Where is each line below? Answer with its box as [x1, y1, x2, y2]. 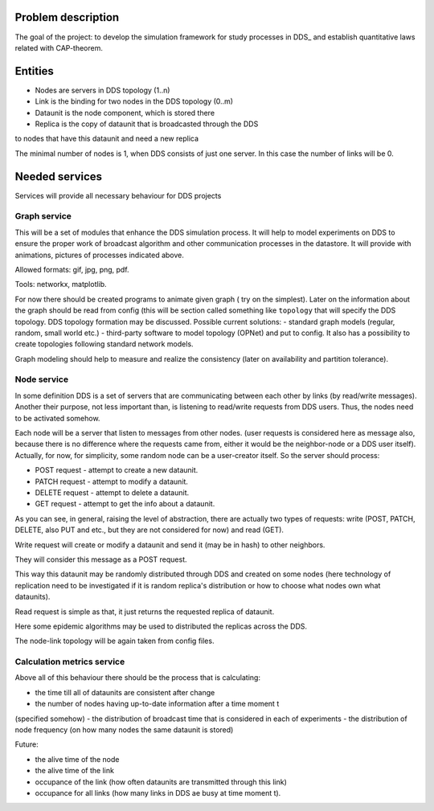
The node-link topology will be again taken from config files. [14, 636, 215, 646]
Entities [14, 64, 54, 78]
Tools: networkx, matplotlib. [14, 280, 108, 289]
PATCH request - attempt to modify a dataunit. [35, 477, 189, 486]
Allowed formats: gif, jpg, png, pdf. [14, 264, 129, 274]
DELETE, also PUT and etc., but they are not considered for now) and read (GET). [14, 525, 285, 535]
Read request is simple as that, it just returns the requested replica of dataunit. [14, 607, 275, 616]
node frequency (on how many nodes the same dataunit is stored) [14, 724, 234, 735]
